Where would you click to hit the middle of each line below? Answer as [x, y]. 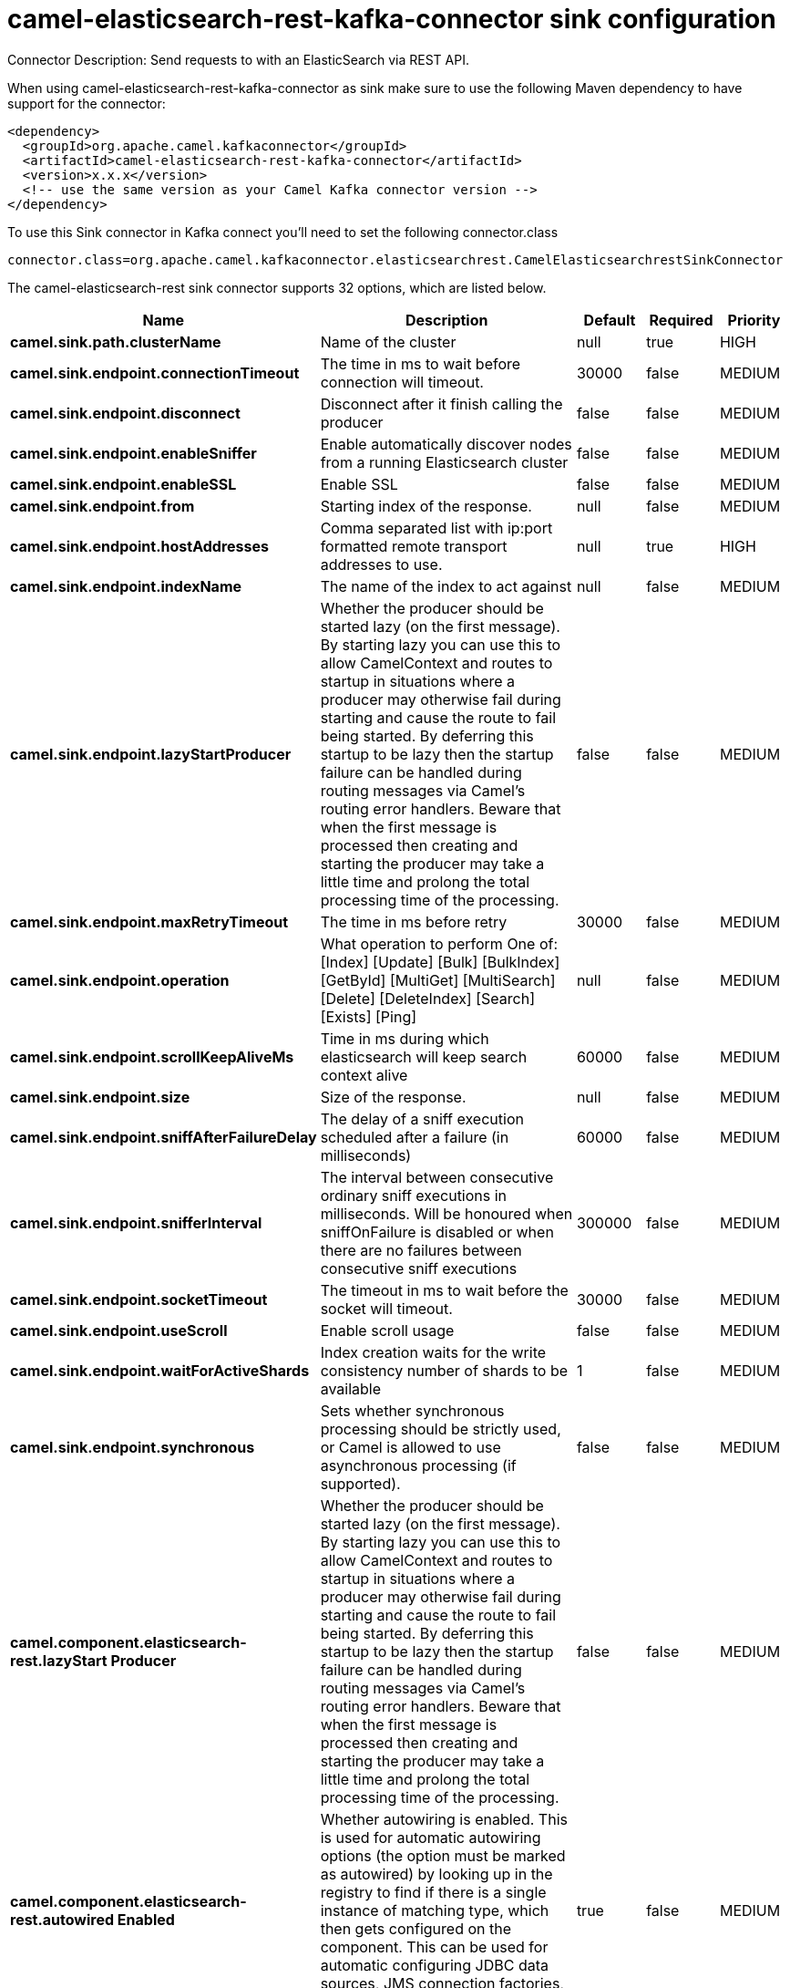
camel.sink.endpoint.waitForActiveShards [160, 1370]
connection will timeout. [402, 382]
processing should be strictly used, [441, 1429]
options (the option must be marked [443, 1855]
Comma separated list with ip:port [436, 528]
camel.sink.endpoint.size [100, 1097]
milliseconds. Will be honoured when [446, 1213]
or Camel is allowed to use [410, 1447]
